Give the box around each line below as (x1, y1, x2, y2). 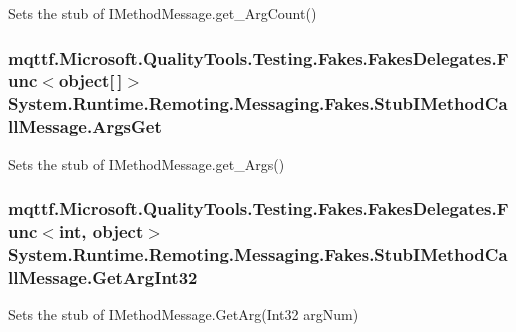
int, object (58, 219, 144, 244)
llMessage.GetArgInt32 (8, 264, 198, 289)
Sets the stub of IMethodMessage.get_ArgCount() (8, 3, 317, 23)
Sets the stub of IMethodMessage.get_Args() (8, 153, 285, 174)
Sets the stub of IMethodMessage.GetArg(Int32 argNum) (8, 304, 359, 325)
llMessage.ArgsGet (8, 114, 162, 139)
